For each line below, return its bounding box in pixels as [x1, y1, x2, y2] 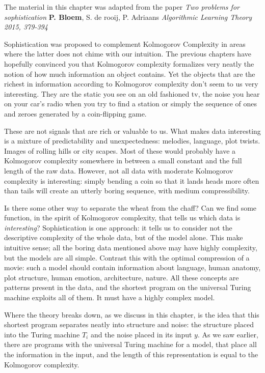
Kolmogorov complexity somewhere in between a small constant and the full [4, 155, 242, 166]
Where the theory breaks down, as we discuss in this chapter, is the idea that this [4, 309, 259, 320]
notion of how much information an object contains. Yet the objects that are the [4, 68, 255, 79]
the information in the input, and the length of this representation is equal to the [4, 349, 258, 359]
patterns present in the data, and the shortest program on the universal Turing [4, 282, 251, 293]
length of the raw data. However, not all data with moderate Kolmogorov [4, 165, 233, 176]
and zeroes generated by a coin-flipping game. [4, 108, 147, 119]
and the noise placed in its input [90, 329, 192, 339]
